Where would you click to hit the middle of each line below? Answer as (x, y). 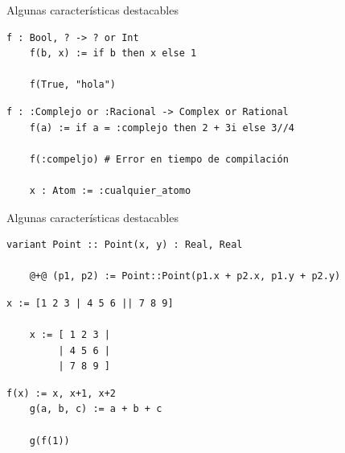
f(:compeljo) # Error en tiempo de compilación (159, 159)
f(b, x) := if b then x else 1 (113, 54)
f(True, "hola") (73, 85)
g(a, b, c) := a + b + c (96, 409)
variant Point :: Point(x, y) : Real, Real (125, 245)
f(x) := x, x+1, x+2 (62, 393)
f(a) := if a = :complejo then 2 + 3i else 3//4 (162, 128)
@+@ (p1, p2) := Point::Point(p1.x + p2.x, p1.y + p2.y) (185, 276)
